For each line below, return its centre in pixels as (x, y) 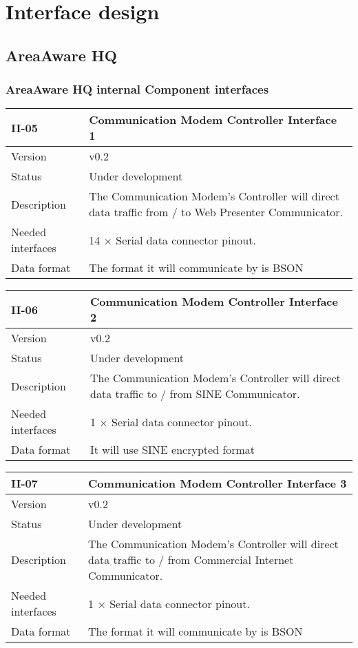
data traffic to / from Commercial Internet (191, 560)
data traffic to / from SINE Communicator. (195, 394)
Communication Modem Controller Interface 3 (218, 483)
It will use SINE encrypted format (173, 450)
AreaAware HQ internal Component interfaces (137, 89)
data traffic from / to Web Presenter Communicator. (216, 212)
